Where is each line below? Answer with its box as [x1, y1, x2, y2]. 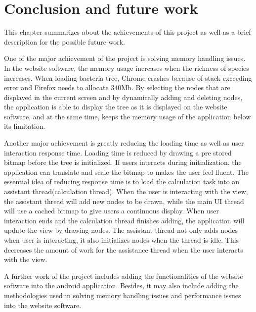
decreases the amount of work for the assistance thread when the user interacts [4, 244, 243, 255]
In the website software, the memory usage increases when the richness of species [4, 62, 249, 73]
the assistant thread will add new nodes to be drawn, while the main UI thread [4, 196, 244, 206]
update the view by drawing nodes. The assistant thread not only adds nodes [4, 225, 238, 235]
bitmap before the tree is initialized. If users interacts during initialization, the [4, 157, 242, 167]
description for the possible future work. [4, 36, 126, 47]
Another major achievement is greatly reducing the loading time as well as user [4, 138, 244, 148]
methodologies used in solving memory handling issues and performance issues [4, 290, 241, 300]
